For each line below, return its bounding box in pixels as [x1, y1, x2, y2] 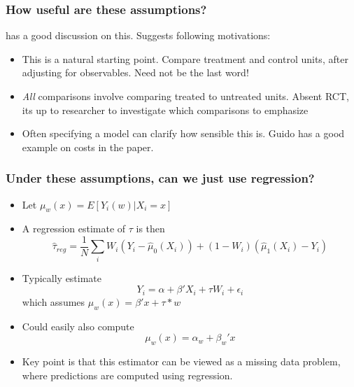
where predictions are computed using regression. [22, 367, 233, 382]
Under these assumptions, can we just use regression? [6, 169, 315, 187]
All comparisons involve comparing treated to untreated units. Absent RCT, [22, 89, 349, 103]
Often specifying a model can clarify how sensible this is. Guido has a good [22, 126, 345, 141]
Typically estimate [22, 270, 102, 285]
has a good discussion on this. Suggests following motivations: [6, 28, 271, 43]
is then [136, 221, 165, 236]
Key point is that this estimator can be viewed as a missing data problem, [22, 354, 341, 369]
